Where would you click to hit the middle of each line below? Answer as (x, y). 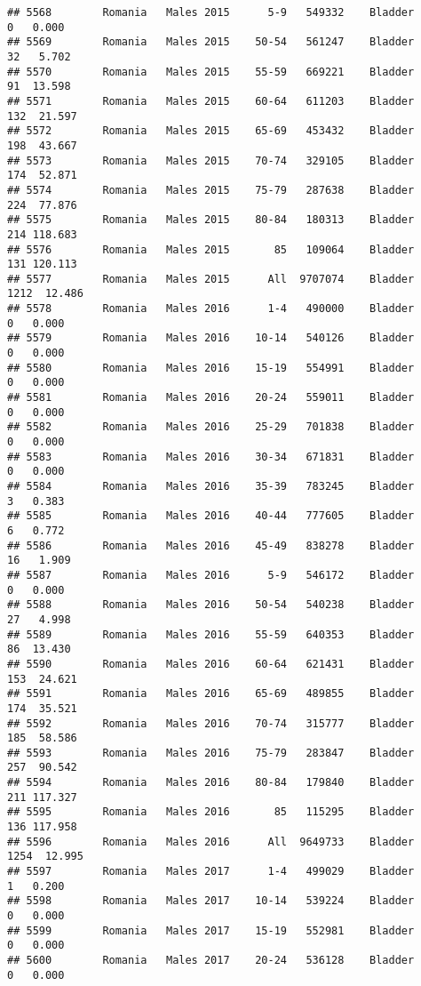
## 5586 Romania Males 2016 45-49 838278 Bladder (211, 545)
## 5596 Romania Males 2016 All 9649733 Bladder (211, 842)
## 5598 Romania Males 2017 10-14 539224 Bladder (211, 901)
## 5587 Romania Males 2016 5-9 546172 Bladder (211, 575)
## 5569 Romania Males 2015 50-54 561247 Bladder (211, 42)
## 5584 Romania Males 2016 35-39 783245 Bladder (211, 486)
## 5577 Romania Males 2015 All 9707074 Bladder (211, 279)
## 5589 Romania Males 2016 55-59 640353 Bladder (211, 634)
